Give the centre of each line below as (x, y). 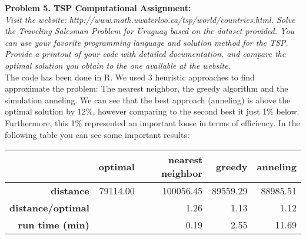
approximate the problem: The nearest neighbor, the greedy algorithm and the (147, 88)
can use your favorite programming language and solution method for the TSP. (147, 42)
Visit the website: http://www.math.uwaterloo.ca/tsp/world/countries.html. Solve (150, 19)
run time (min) (54, 225)
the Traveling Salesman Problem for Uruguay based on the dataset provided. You (150, 31)
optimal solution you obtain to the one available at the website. (118, 65)
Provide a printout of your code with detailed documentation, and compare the (145, 54)
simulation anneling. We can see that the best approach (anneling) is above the (148, 100)
